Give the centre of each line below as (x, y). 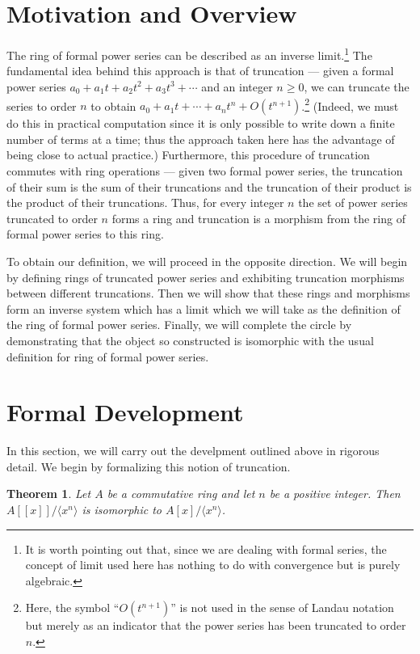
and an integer (237, 86)
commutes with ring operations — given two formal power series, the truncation (205, 171)
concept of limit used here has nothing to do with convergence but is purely (213, 565)
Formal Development (125, 412)
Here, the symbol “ (72, 608)
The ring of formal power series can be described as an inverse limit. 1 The (189, 54)
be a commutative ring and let (181, 494)
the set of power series (353, 203)
